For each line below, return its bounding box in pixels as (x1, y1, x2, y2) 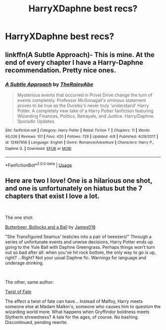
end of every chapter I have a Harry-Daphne (5, 58, 143, 67)
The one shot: (5, 214, 34, 220)
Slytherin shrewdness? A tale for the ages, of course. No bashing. (5, 314, 139, 320)
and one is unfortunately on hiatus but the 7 (5, 184, 142, 192)
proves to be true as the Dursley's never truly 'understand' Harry (17, 102, 149, 108)
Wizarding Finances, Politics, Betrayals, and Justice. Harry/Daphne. (17, 113, 155, 119)
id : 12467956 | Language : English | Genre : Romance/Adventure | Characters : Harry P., (5, 140, 154, 145)
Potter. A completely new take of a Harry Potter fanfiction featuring (17, 107, 154, 114)
